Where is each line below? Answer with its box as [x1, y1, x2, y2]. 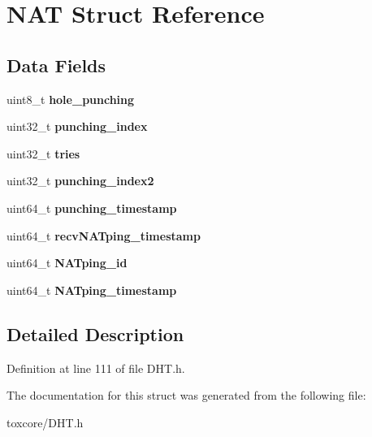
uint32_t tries [6, 145, 80, 162]
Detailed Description [6, 321, 184, 346]
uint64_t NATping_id [6, 254, 128, 271]
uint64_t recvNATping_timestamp [6, 227, 201, 244]
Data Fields [6, 52, 106, 77]
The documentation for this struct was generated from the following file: [6, 387, 366, 404]
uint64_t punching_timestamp [6, 199, 177, 216]
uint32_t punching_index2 [6, 172, 154, 189]
